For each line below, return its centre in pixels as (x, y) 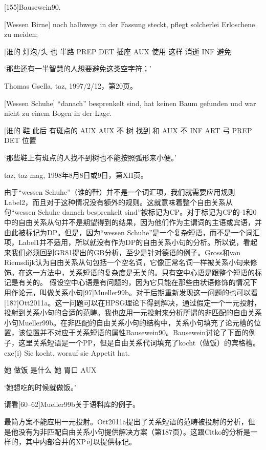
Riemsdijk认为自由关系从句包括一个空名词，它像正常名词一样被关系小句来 (127, 262)
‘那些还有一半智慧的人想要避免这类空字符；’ (78, 68)
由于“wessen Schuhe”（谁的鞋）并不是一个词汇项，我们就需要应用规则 (120, 192)
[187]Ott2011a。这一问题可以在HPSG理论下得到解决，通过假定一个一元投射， (133, 302)
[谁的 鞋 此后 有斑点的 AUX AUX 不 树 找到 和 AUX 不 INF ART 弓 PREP (128, 130)
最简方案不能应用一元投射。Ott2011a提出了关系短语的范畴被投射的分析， (126, 421)
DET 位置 (20, 140)
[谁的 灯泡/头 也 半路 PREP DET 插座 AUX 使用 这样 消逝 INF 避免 (118, 51)
